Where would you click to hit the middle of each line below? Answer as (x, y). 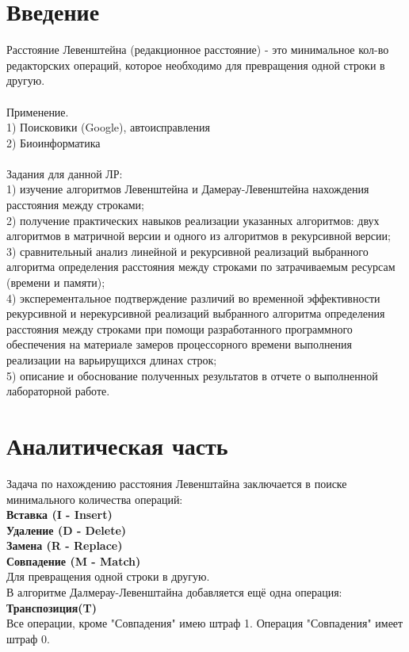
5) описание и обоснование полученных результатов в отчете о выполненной (192, 375)
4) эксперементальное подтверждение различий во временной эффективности (193, 297)
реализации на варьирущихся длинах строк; (112, 360)
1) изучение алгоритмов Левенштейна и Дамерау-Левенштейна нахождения (188, 189)
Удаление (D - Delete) (67, 530)
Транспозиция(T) (52, 607)
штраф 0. (28, 638)
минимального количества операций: (95, 499)
